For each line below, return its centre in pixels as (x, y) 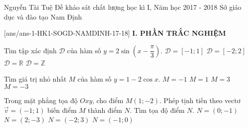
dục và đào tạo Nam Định (43, 16)
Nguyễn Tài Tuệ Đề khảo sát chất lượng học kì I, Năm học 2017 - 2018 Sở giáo (123, 7)
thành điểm (105, 110)
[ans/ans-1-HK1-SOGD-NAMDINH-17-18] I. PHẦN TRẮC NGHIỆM (115, 33)
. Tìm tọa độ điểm (157, 110)
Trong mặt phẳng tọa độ (41, 100)
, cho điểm (108, 100)
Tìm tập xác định (30, 50)
